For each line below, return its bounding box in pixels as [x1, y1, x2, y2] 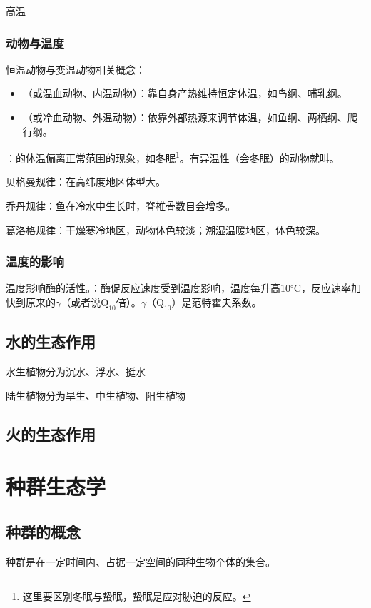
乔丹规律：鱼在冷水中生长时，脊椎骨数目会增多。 [6, 198, 235, 213]
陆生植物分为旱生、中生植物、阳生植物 [6, 387, 185, 402]
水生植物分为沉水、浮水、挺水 [6, 364, 146, 379]
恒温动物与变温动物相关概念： [6, 61, 146, 76]
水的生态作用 [6, 330, 96, 353]
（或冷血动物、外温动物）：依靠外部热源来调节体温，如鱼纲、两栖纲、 [22, 110, 347, 124]
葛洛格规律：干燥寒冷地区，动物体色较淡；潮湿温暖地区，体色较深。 [6, 222, 325, 237]
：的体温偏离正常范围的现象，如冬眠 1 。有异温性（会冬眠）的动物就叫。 [6, 148, 340, 165]
